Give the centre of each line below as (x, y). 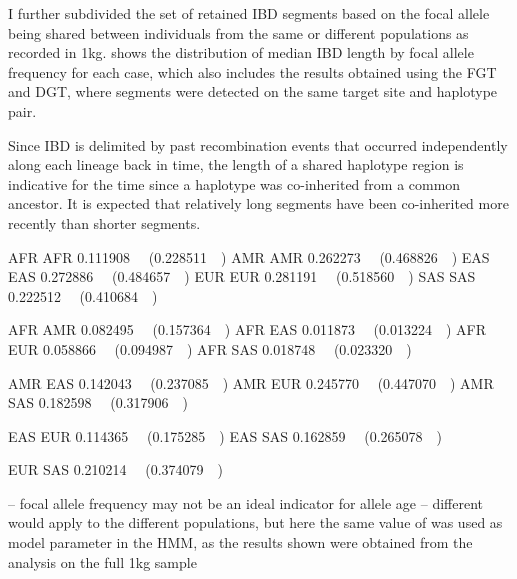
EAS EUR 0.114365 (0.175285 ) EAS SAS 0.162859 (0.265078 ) (225, 435)
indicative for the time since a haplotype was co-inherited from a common (234, 183)
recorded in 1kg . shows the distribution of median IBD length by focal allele (241, 52)
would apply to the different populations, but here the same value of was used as (255, 522)
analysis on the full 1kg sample (102, 561)
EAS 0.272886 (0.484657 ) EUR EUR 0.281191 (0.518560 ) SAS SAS (242, 276)
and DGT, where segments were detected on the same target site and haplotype (253, 91)
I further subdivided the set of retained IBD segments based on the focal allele (249, 13)
